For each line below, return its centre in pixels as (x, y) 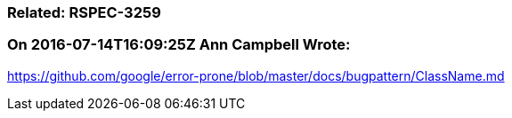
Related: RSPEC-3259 (84, 12)
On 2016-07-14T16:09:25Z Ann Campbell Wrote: (179, 45)
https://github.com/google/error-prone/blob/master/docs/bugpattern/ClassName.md (256, 75)
